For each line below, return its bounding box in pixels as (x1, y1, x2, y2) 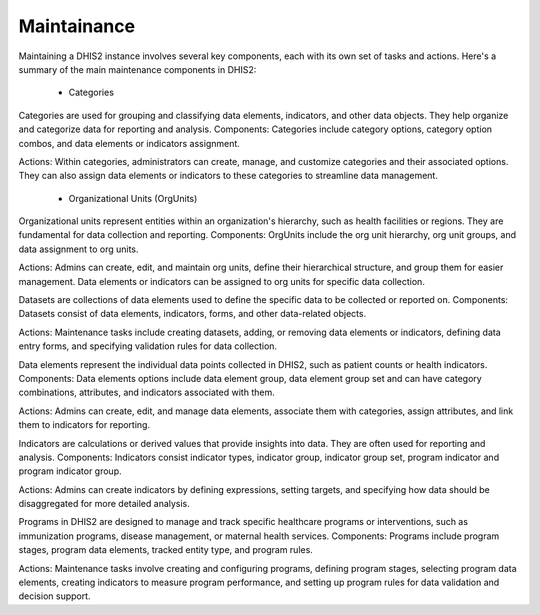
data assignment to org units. (18, 243, 139, 255)
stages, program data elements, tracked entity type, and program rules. (18, 544, 314, 556)
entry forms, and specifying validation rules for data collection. (18, 340, 278, 352)
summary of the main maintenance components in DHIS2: (18, 63, 257, 75)
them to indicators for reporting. (18, 419, 150, 431)
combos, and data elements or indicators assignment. (18, 137, 240, 149)
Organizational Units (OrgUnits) (68, 192, 198, 204)
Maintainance (18, 15, 135, 37)
